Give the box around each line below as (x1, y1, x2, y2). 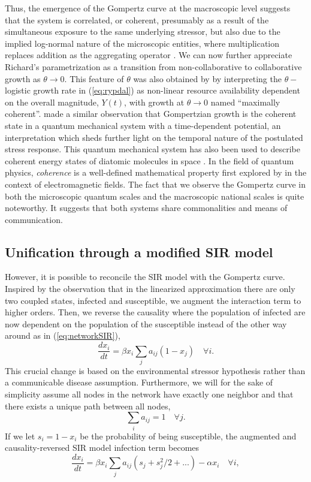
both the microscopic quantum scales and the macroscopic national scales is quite (5, 189, 304, 202)
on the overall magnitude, (5, 95, 99, 108)
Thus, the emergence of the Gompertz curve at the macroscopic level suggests (5, 2, 291, 14)
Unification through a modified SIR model (5, 242, 273, 261)
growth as (5, 72, 41, 85)
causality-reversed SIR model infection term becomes (5, 441, 200, 454)
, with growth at (124, 95, 185, 108)
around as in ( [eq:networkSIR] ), (5, 329, 120, 342)
